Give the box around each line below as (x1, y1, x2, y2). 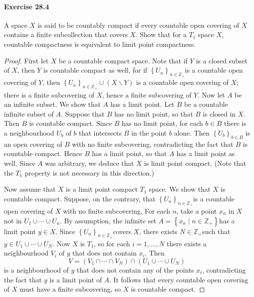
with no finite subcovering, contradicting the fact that (72, 139, 233, 149)
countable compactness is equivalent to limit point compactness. (4, 39, 196, 49)
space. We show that (149, 184, 211, 194)
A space (4, 20, 27, 30)
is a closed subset (196, 55, 248, 65)
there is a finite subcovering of (4, 89, 94, 99)
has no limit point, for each (122, 118, 203, 128)
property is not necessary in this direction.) (24, 167, 154, 178)
